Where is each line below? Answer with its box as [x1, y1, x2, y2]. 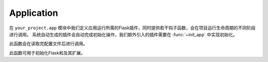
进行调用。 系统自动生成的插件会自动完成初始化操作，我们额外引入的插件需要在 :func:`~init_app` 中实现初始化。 [9, 31, 238, 37]
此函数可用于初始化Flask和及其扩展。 [9, 50, 85, 56]
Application [9, 7, 58, 18]
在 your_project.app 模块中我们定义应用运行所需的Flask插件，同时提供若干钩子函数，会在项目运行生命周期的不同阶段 [9, 25, 256, 31]
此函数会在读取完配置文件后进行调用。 [9, 41, 88, 47]
